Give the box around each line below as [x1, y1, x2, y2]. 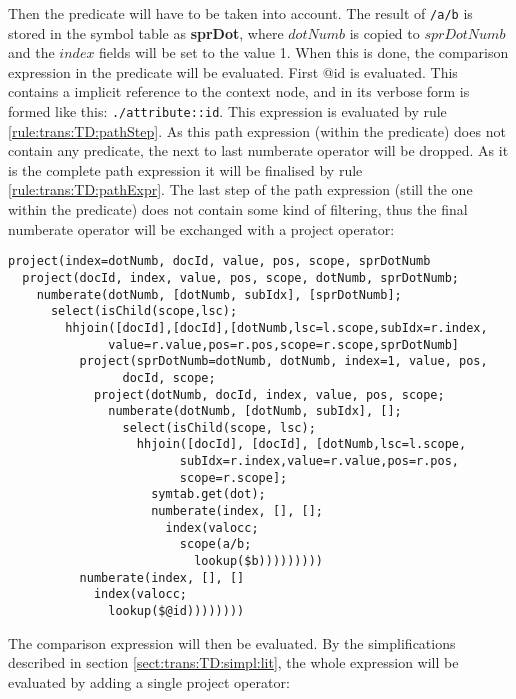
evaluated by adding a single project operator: [8, 671, 290, 692]
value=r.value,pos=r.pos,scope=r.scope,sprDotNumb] [108, 337, 460, 352]
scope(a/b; [179, 537, 252, 552]
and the [8, 42, 55, 63]
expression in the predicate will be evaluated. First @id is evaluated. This [8, 61, 458, 82]
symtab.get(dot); [151, 487, 266, 502]
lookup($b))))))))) [194, 554, 323, 569]
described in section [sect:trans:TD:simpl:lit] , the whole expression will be [8, 652, 459, 673]
